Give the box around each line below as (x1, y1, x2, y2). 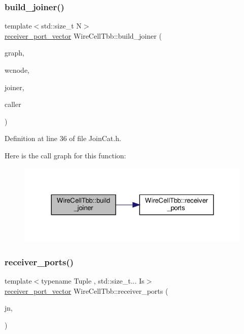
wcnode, (5, 65, 29, 75)
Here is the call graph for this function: (5, 150, 126, 160)
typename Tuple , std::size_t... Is (41, 275, 145, 286)
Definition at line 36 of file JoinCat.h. (5, 133, 121, 144)
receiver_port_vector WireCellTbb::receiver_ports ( (5, 285, 168, 296)
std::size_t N (41, 20, 82, 31)
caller (5, 99, 21, 109)
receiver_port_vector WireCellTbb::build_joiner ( (5, 30, 162, 41)
